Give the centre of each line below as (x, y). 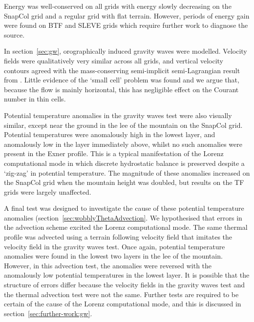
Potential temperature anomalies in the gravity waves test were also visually (118, 115)
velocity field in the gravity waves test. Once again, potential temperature (115, 246)
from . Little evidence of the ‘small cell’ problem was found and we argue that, (122, 80)
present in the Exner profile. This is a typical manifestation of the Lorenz (114, 153)
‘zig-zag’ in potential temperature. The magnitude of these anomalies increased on (127, 172)
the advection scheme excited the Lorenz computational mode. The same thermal (126, 227)
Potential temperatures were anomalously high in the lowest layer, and (110, 134)
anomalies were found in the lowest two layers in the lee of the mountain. (113, 256)
